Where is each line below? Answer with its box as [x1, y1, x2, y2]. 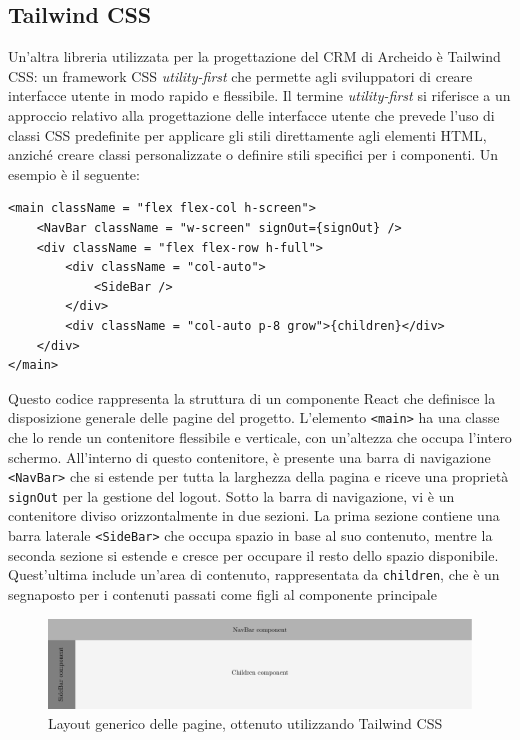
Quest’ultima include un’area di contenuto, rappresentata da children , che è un [8, 564, 500, 585]
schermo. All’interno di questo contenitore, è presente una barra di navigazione [8, 446, 491, 467]
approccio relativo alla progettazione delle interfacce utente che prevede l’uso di [8, 104, 495, 125]
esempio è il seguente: [8, 163, 140, 184]
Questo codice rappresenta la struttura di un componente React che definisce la [8, 387, 496, 408]
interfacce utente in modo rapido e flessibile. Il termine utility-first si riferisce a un [8, 85, 511, 106]
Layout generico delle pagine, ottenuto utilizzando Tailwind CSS [48, 712, 443, 733]
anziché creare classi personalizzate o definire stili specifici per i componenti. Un [8, 144, 499, 165]
